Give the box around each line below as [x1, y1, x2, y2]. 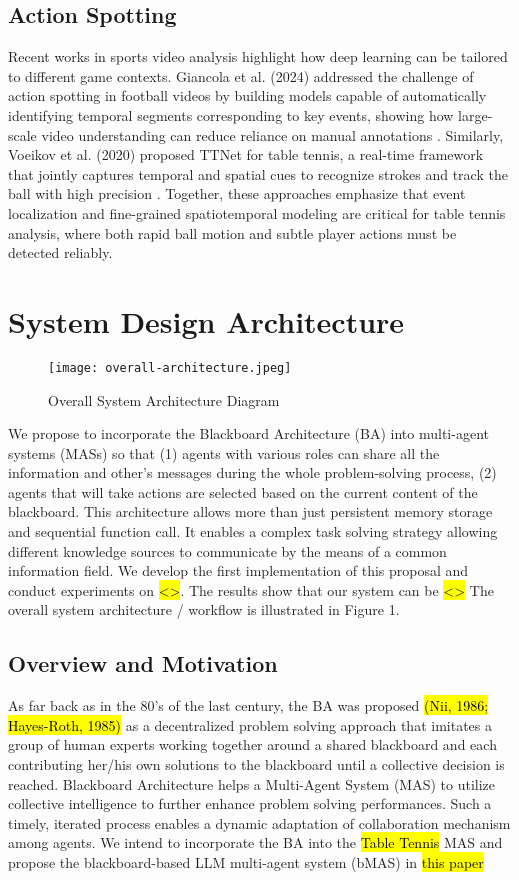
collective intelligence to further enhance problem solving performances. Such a [8, 793, 492, 814]
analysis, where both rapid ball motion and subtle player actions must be [8, 222, 457, 243]
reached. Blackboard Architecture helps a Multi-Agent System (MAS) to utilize [8, 773, 496, 794]
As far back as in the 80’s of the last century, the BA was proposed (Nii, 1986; [8, 695, 489, 716]
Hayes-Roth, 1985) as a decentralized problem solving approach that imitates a [8, 714, 492, 735]
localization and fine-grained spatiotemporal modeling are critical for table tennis [8, 202, 506, 223]
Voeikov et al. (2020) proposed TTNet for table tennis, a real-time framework [8, 144, 484, 165]
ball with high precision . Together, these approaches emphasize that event [8, 183, 466, 204]
